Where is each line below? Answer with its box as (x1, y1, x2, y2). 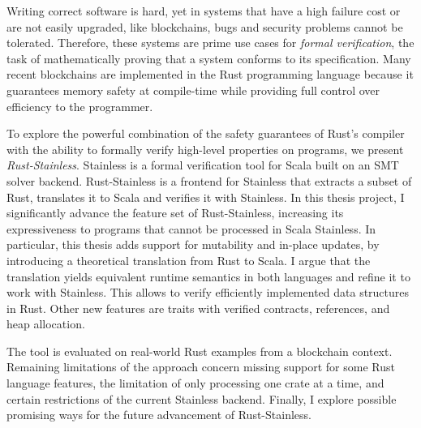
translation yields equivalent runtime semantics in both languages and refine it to (6, 267, 410, 285)
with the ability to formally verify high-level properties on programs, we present (6, 140, 404, 157)
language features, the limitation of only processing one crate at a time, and (6, 374, 384, 392)
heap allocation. (6, 315, 85, 332)
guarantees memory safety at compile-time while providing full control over (6, 81, 380, 98)
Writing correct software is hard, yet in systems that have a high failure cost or (6, 2, 401, 19)
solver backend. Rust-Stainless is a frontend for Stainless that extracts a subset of (6, 172, 412, 189)
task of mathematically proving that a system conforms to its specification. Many (6, 49, 411, 66)
